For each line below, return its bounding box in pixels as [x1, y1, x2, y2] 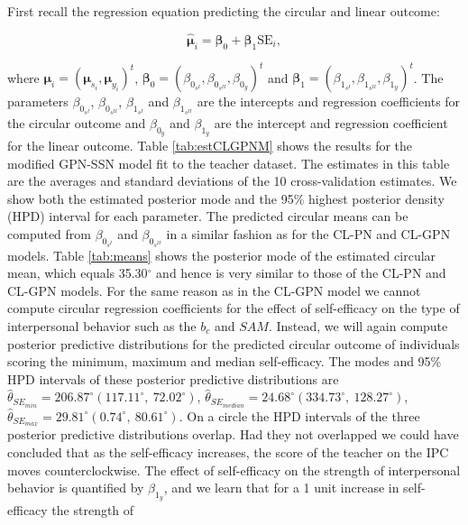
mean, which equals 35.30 [7, 263, 148, 282]
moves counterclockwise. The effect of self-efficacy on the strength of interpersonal [7, 460, 461, 479]
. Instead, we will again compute [268, 317, 448, 336]
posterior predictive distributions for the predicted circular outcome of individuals [7, 334, 460, 353]
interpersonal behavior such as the [7, 317, 197, 336]
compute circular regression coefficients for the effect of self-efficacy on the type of [7, 299, 460, 318]
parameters [7, 92, 69, 111]
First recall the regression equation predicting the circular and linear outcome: [7, 2, 440, 20]
